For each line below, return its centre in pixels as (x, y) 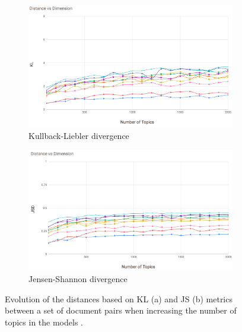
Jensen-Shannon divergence (78, 278)
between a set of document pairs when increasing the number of (121, 310)
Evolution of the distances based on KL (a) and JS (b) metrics (119, 298)
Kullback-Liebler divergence (79, 135)
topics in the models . (44, 322)
